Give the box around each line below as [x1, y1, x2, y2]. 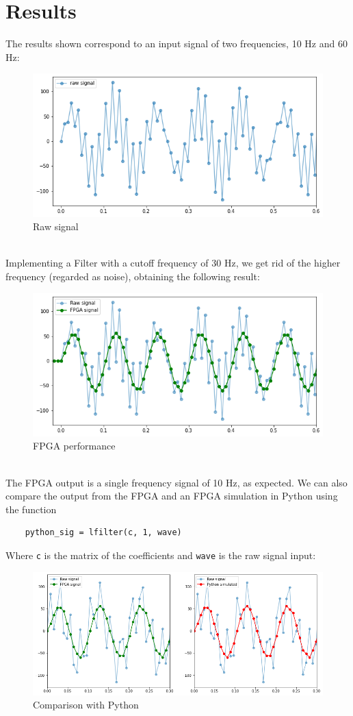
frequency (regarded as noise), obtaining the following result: [5, 269, 260, 283]
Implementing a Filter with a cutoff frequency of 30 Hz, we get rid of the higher [5, 256, 341, 270]
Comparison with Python [33, 698, 139, 712]
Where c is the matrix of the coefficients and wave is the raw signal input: [5, 547, 316, 562]
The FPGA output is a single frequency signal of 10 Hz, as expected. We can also [5, 475, 348, 489]
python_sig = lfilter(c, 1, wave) [25, 528, 182, 538]
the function [5, 502, 57, 516]
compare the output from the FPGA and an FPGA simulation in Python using [5, 489, 338, 503]
